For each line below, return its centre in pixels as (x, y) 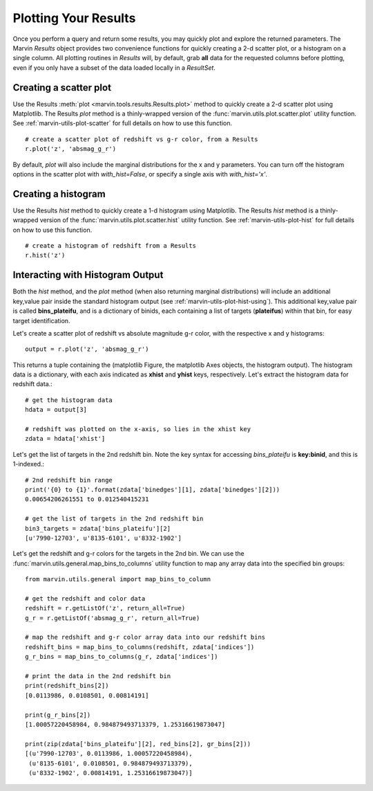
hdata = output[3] (56, 410)
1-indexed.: (29, 464)
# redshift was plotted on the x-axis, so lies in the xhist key (138, 429)
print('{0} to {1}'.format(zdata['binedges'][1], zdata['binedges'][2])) (153, 489)
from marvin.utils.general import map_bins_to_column (118, 579)
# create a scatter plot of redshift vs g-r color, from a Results (142, 139)
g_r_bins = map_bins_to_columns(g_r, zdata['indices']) (122, 657)
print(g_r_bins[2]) (58, 715)
